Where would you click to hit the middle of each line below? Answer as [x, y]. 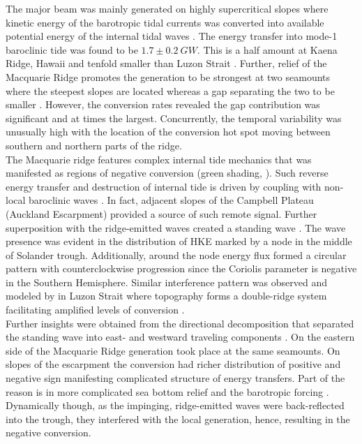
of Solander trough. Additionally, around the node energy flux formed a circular [176, 254]
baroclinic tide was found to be [72, 49]
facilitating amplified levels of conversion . [95, 310]
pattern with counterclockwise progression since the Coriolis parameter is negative [181, 268]
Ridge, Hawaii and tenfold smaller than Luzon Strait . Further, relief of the [166, 63]
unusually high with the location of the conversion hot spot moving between [168, 132]
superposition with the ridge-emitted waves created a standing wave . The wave [176, 227]
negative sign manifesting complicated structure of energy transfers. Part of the [175, 378]
